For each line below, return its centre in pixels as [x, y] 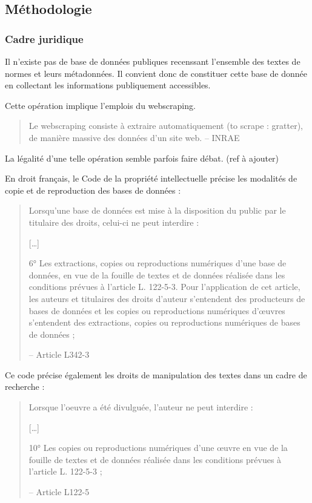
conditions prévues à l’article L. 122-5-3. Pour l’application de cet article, [164, 287]
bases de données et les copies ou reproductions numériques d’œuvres [157, 310]
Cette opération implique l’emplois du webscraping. [100, 105]
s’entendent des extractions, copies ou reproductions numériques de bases [164, 322]
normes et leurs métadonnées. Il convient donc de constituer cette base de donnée [156, 73]
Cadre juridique [44, 38]
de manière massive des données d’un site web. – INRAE [134, 137]
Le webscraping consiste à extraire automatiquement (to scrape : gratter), [166, 126]
